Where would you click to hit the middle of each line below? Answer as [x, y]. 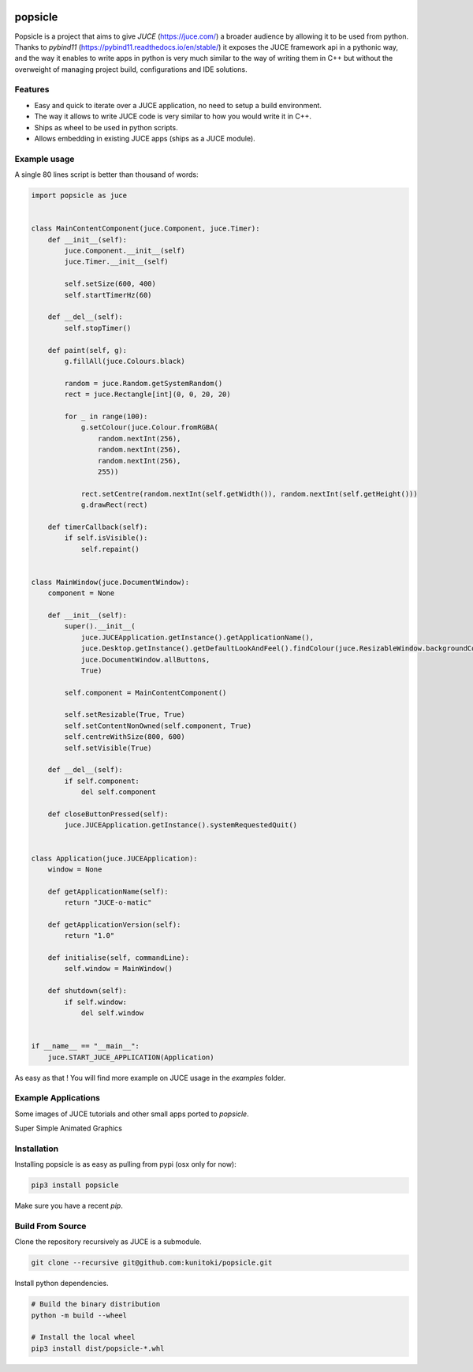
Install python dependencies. [62, 1284]
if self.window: [96, 1002]
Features [32, 89]
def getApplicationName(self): [108, 891]
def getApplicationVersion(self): [114, 924]
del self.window [112, 1013]
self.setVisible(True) [108, 748]
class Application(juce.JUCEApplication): [114, 858]
